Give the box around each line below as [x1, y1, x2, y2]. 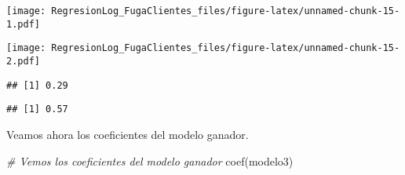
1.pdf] [6, 18, 40, 30]
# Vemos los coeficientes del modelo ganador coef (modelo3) [6, 152, 294, 169]
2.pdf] [6, 55, 40, 67]
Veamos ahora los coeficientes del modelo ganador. [6, 126, 249, 142]
